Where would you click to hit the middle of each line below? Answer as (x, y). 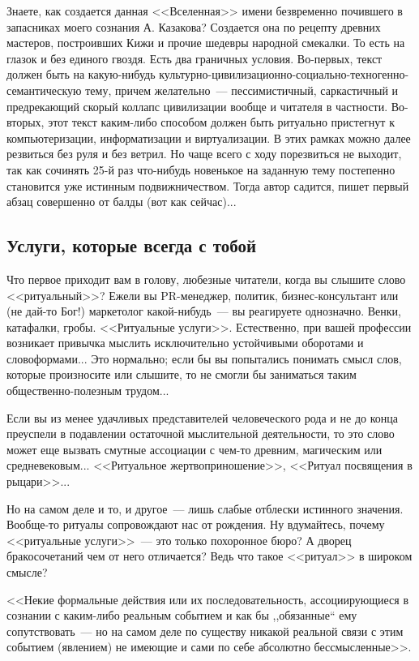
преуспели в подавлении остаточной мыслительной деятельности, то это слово (201, 434)
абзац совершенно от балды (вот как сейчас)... (122, 202)
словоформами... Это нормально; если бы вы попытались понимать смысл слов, (204, 358)
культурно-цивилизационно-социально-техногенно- (284, 74)
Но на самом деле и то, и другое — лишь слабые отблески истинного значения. (205, 508)
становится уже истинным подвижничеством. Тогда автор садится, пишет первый (208, 185)
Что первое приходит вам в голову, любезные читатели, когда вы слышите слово (206, 279)
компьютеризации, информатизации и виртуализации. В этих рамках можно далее (209, 137)
